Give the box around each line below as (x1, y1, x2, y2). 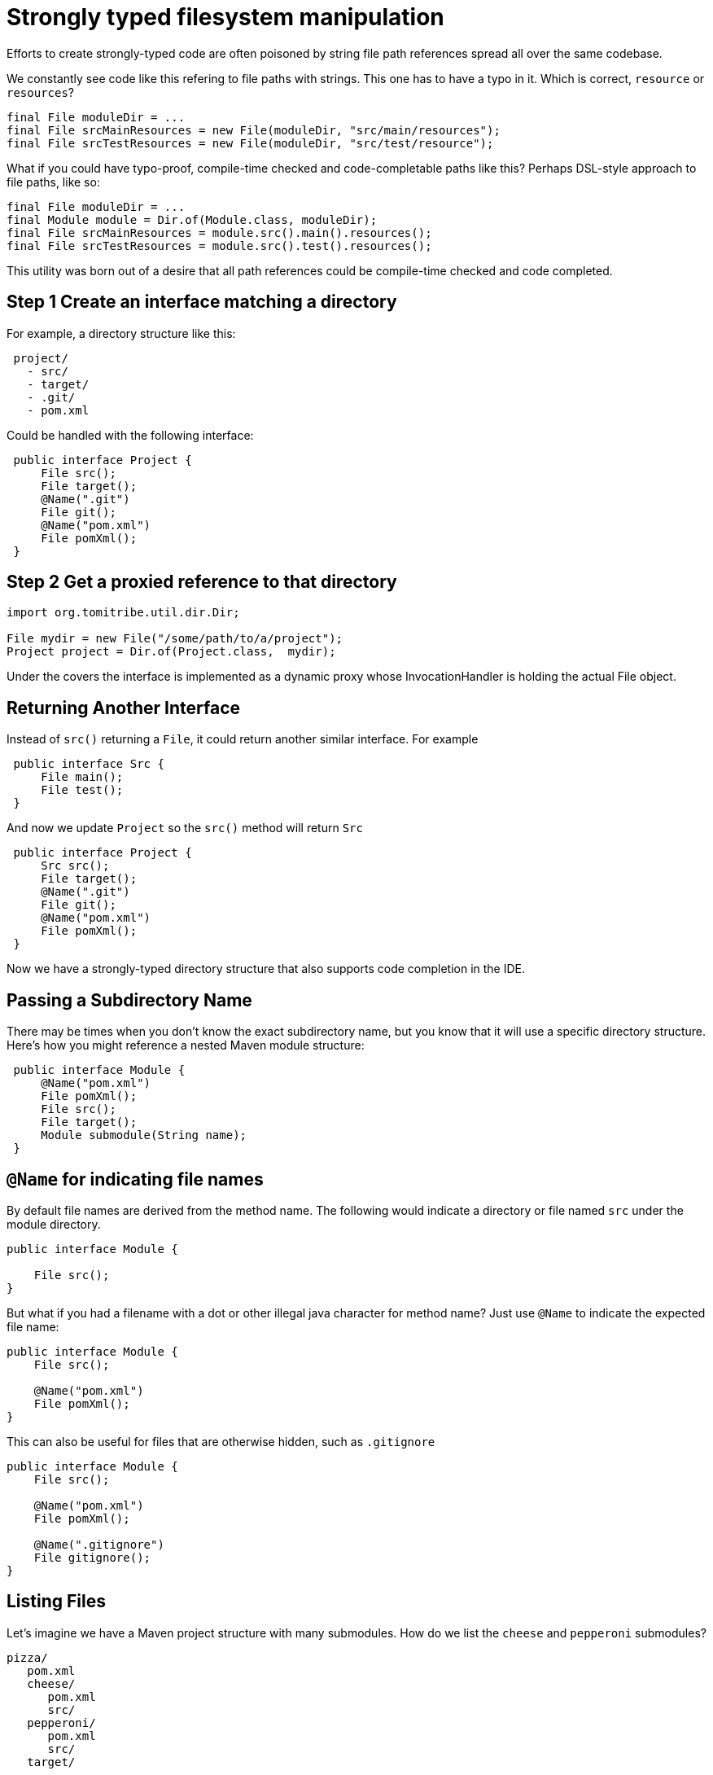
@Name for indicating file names (7, 1168, 264, 1190)
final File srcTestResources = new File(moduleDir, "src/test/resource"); (7, 136, 494, 150)
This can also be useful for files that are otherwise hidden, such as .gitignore (7, 1434, 435, 1448)
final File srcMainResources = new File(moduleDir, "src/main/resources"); (7, 123, 501, 137)
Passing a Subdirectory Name (7, 989, 252, 1010)
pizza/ (7, 1650, 48, 1664)
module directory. (7, 1216, 101, 1231)
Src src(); (41, 859, 110, 873)
